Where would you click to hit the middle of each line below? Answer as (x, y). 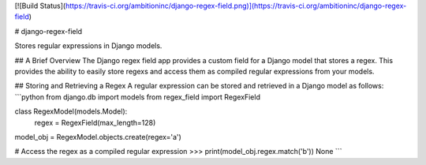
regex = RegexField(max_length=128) (95, 122)
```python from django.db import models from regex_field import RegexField (137, 97)
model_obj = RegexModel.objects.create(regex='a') (98, 137)
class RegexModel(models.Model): (71, 111)
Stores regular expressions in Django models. (88, 46)
